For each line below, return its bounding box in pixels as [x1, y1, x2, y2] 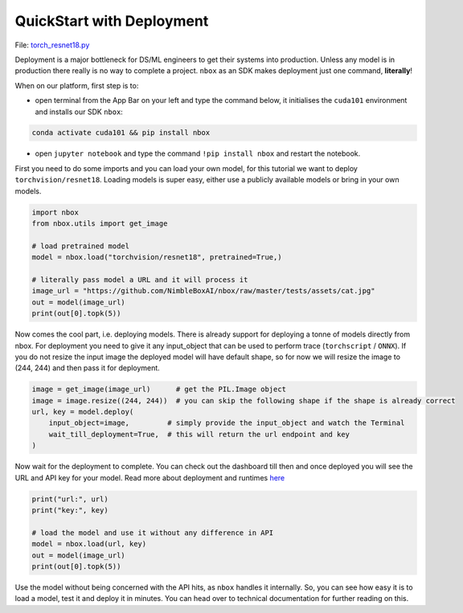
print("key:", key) [31, 505, 109, 514]
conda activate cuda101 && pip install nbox [31, 129, 211, 137]
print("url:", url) [31, 494, 109, 504]
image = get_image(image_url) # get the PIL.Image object [31, 385, 287, 394]
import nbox [31, 207, 80, 217]
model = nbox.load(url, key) [31, 539, 147, 549]
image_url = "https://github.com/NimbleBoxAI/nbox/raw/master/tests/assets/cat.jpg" [31, 286, 375, 296]
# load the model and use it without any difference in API [31, 528, 274, 537]
